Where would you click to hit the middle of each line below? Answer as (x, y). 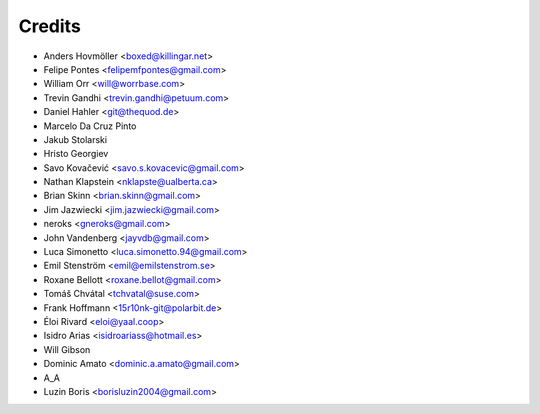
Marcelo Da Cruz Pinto (90, 126)
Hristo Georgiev (76, 154)
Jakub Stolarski (75, 139)
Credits (50, 26)
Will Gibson (67, 349)
